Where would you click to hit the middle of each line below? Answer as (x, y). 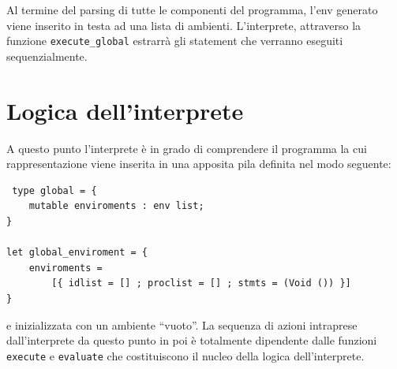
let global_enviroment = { (77, 253)
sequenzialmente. (47, 56)
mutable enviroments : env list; (116, 206)
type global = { (54, 190)
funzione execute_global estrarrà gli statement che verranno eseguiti (175, 41)
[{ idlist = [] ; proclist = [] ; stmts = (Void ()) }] (201, 283)
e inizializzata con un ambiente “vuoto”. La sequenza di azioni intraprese (182, 324)
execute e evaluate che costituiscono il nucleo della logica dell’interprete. (185, 355)
